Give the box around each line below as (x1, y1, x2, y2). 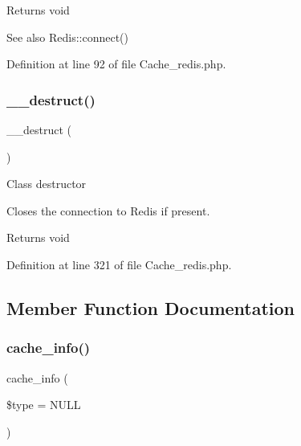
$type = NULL (6, 396, 81, 413)
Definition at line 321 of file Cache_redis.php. (6, 256, 232, 272)
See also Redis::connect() (6, 28, 129, 45)
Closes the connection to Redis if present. (6, 202, 210, 219)
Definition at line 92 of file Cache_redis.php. (6, 55, 226, 72)
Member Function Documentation (6, 295, 295, 320)
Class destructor (6, 175, 87, 192)
